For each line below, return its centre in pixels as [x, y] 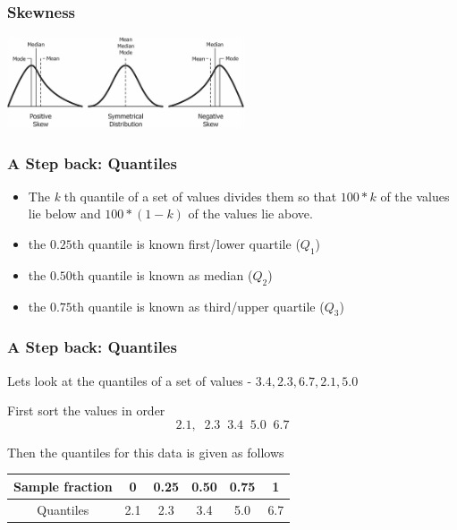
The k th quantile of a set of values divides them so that [182, 196]
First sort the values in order [86, 410]
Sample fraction [63, 486]
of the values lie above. [250, 214]
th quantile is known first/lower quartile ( [186, 244]
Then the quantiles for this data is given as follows [146, 452]
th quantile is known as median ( [162, 274]
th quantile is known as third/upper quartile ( [198, 306]
